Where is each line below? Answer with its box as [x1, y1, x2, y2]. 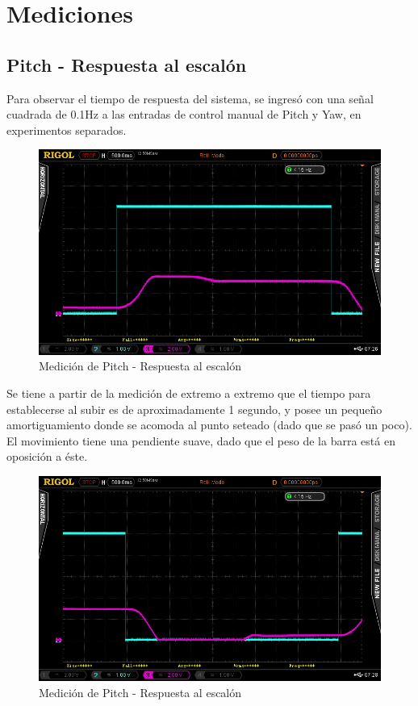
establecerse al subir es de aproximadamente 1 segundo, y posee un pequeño [6, 400, 382, 417]
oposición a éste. [6, 448, 88, 465]
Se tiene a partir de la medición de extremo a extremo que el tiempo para [6, 384, 371, 401]
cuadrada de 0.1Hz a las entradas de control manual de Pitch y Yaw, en [6, 106, 362, 123]
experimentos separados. [6, 121, 127, 138]
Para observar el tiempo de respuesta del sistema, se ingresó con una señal [6, 90, 374, 107]
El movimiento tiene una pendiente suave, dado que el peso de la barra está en [6, 432, 395, 449]
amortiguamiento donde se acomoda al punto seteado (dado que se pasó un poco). [6, 416, 412, 433]
